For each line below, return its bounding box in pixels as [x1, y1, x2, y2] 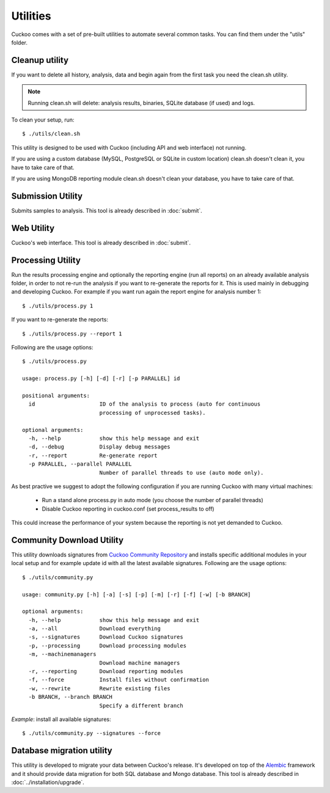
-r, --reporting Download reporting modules [28, 668, 183, 675]
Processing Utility [11, 255, 81, 265]
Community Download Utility [11, 535, 124, 545]
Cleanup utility [11, 55, 69, 65]
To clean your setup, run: [11, 116, 75, 123]
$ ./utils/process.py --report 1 [22, 330, 122, 337]
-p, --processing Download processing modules [28, 642, 186, 649]
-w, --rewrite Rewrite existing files [28, 685, 170, 692]
